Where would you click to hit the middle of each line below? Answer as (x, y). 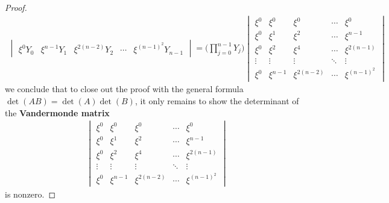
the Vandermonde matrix (57, 112)
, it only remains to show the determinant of (217, 100)
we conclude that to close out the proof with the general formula (124, 89)
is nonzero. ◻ (30, 194)
